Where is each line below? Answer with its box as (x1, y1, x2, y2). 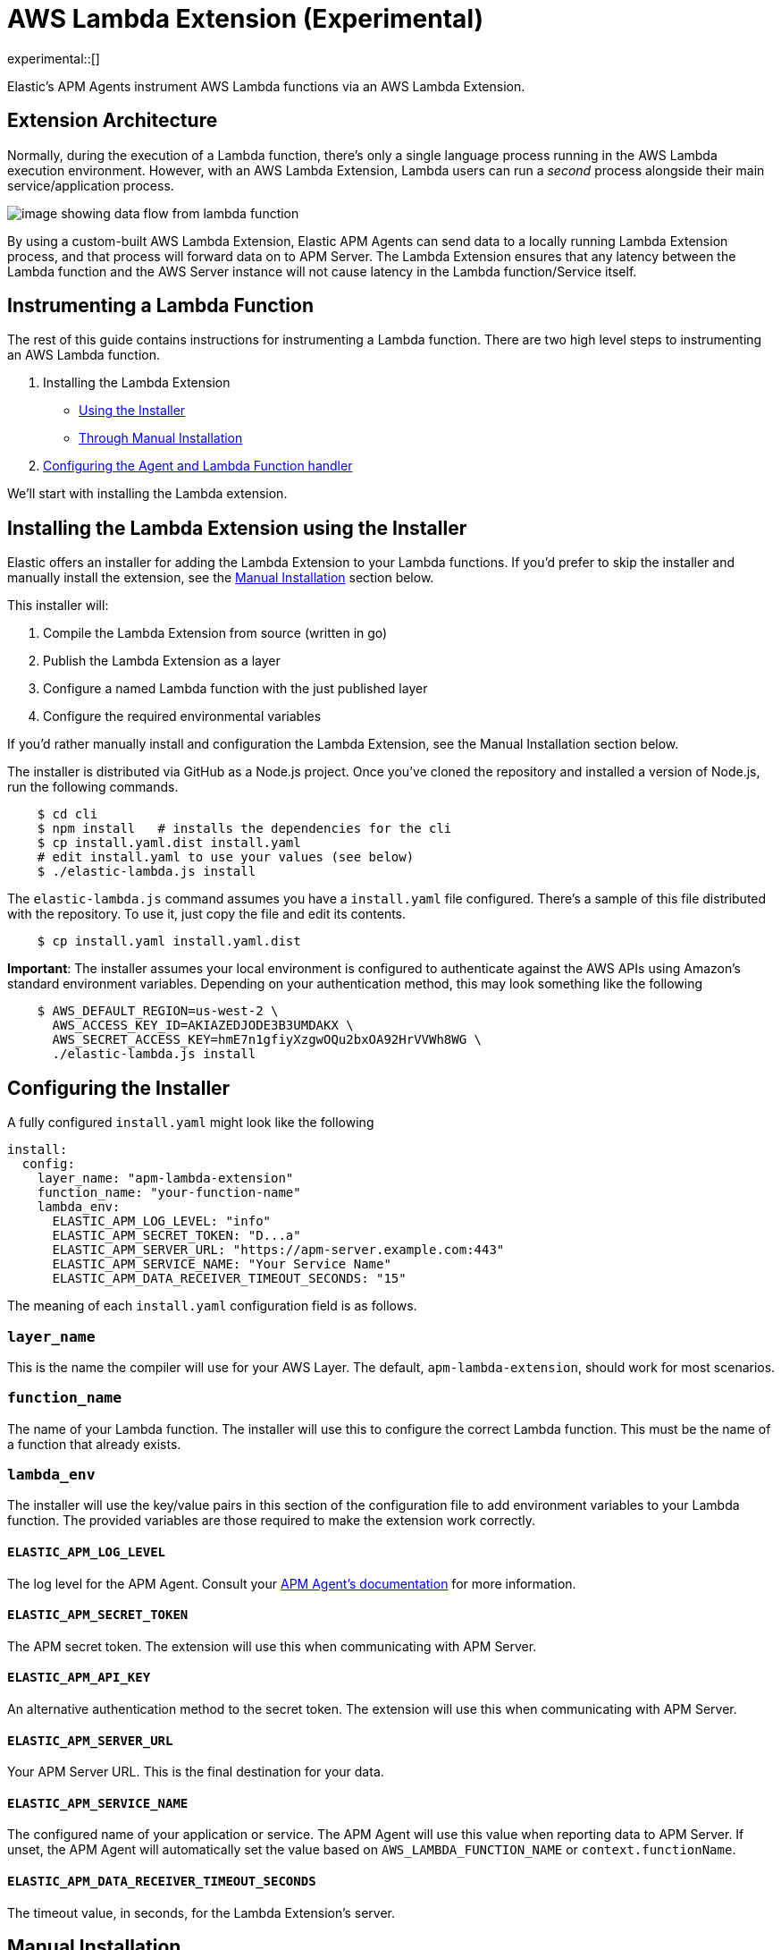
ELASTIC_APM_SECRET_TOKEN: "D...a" (52, 1228, 301, 1243)
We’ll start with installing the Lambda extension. (7, 486, 288, 502)
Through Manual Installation (79, 430, 243, 446)
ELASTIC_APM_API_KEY (7, 1670, 151, 1685)
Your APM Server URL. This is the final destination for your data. (7, 1764, 384, 1780)
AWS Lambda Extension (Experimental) (7, 4, 484, 34)
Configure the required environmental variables (43, 708, 322, 725)
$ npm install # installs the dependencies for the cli (37, 821, 452, 836)
